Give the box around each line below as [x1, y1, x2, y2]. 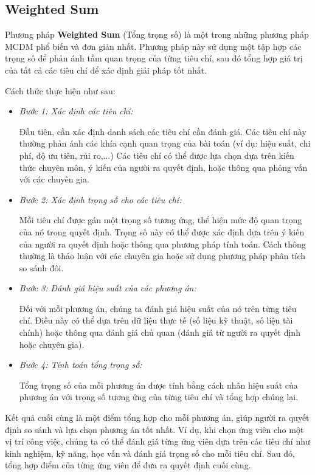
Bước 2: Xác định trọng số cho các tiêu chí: [19, 193, 182, 206]
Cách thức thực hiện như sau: [5, 84, 116, 97]
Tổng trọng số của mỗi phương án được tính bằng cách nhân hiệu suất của [19, 378, 298, 391]
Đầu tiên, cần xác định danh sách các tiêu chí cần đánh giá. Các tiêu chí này [19, 125, 306, 137]
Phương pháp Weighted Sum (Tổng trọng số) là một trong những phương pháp [5, 28, 309, 41]
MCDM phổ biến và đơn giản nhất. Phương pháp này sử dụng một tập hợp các [5, 40, 302, 52]
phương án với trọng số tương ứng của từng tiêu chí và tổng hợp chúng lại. [19, 390, 299, 403]
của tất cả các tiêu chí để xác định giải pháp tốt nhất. [5, 63, 207, 76]
